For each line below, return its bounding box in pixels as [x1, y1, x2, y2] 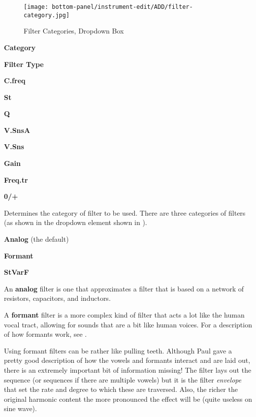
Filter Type [4, 59, 44, 69]
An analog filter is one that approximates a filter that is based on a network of [4, 283, 244, 293]
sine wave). [4, 403, 37, 414]
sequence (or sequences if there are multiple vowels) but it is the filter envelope [4, 374, 242, 385]
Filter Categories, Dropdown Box [24, 26, 124, 36]
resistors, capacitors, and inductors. [4, 293, 111, 303]
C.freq [4, 75, 26, 86]
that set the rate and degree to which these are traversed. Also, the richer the [4, 384, 238, 394]
